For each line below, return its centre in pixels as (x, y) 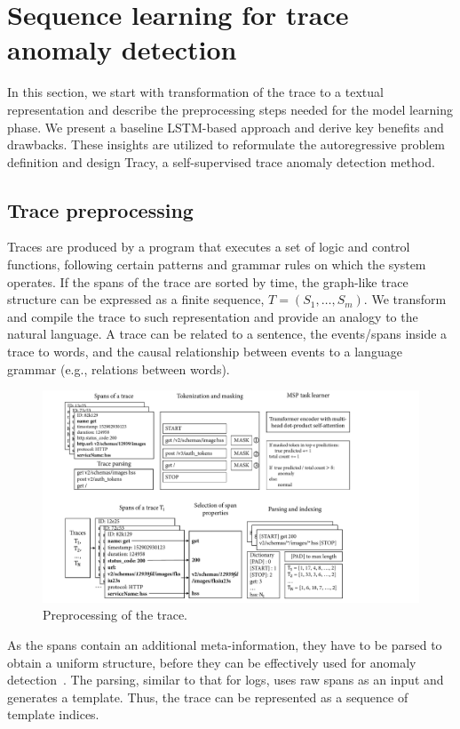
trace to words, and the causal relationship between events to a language (205, 352)
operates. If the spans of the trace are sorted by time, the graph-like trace (208, 281)
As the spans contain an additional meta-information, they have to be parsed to (225, 644)
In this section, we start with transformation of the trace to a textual (195, 92)
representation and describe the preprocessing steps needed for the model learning (230, 109)
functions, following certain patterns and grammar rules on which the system (217, 264)
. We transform (405, 299)
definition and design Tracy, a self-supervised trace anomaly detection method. (221, 161)
